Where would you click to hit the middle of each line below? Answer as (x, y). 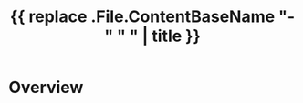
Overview (46, 88)
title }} (176, 36)
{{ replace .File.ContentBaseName (142, 17)
